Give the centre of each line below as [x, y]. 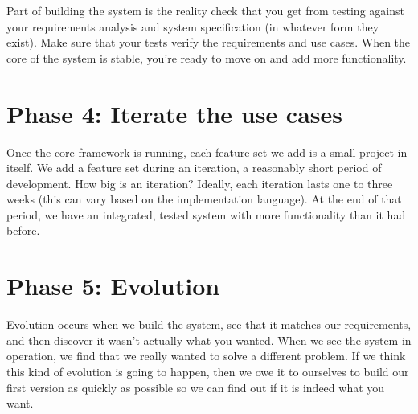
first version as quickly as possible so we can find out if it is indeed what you [196, 387]
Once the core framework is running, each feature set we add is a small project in [207, 152]
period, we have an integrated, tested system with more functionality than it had [206, 214]
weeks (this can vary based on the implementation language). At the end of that [204, 199]
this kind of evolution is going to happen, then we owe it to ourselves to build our [208, 371]
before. [23, 230]
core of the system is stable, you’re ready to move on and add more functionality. [207, 57]
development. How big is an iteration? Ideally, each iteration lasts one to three [200, 183]
